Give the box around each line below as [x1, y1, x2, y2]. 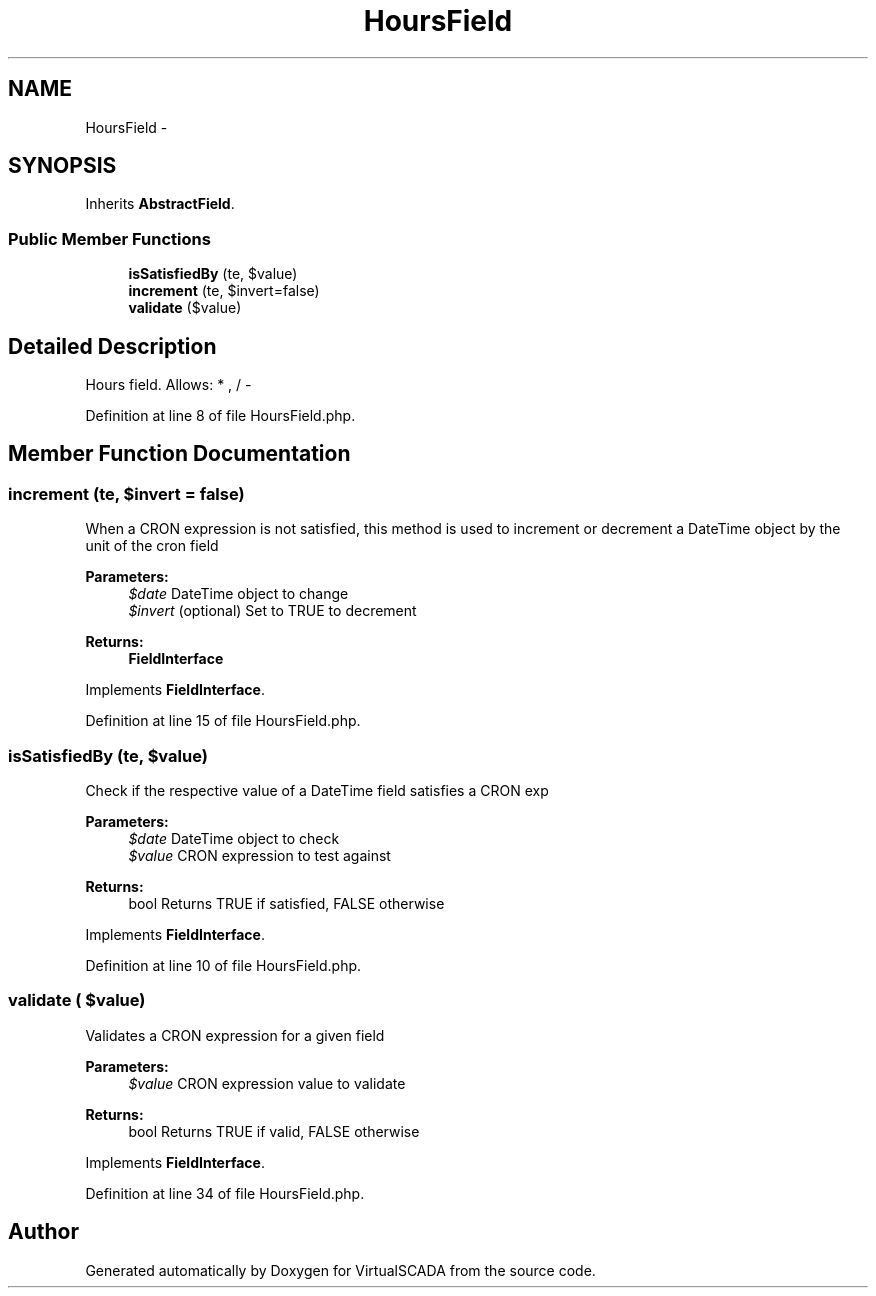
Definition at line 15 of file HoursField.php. [85, 712, 361, 730]
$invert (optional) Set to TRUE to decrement [128, 602, 417, 620]
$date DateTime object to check [128, 830, 340, 847]
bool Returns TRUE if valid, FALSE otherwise [128, 1122, 420, 1140]
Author [8, 1219, 79, 1245]
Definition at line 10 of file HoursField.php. [85, 957, 362, 974]
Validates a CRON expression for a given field [85, 1026, 385, 1044]
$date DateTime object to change [128, 585, 349, 603]
